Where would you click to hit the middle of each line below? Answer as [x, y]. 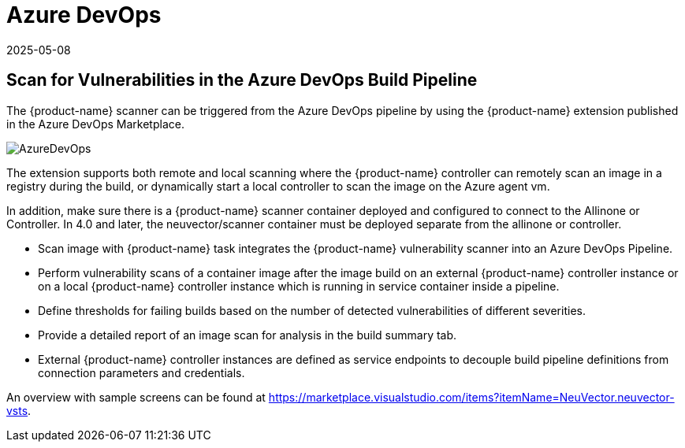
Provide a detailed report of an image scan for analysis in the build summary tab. [248, 335]
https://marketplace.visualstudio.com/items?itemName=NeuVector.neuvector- [471, 397]
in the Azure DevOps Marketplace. [95, 124]
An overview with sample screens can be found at [136, 397]
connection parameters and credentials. [141, 372]
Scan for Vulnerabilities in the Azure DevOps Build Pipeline [242, 80]
